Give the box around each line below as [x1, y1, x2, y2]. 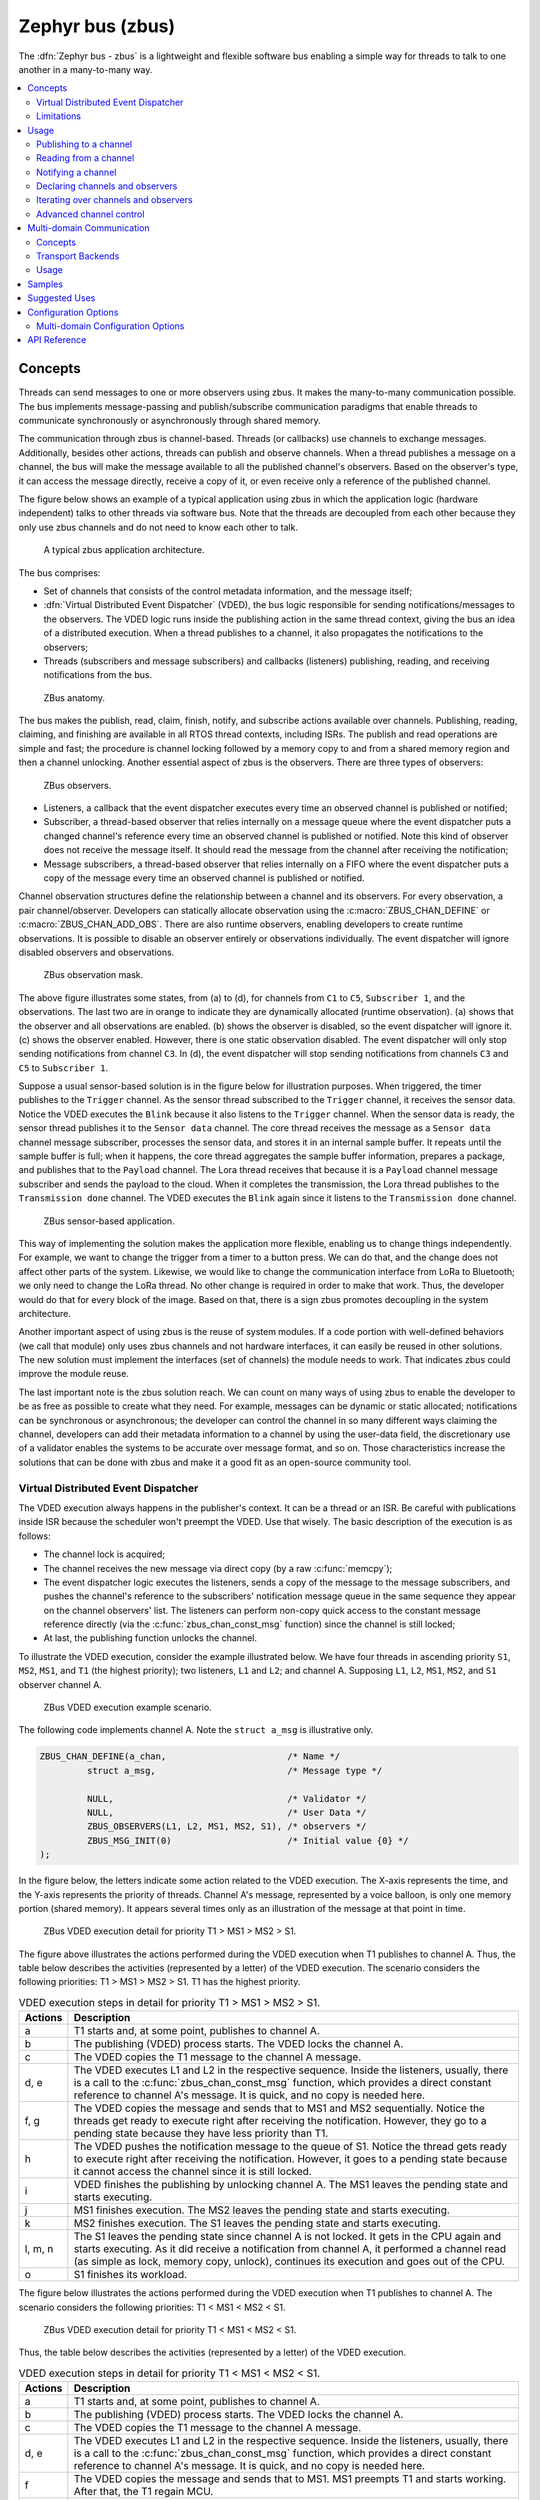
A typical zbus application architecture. [43, 544, 205, 556]
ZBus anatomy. [43, 691, 105, 704]
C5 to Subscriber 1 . [18, 1061, 109, 1074]
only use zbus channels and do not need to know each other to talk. [18, 521, 299, 533]
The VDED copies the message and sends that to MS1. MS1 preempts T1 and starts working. [73, 2472, 507, 2486]
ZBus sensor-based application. [43, 1215, 175, 1227]
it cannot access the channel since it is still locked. [73, 2165, 312, 2179]
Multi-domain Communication [27, 222, 150, 234]
